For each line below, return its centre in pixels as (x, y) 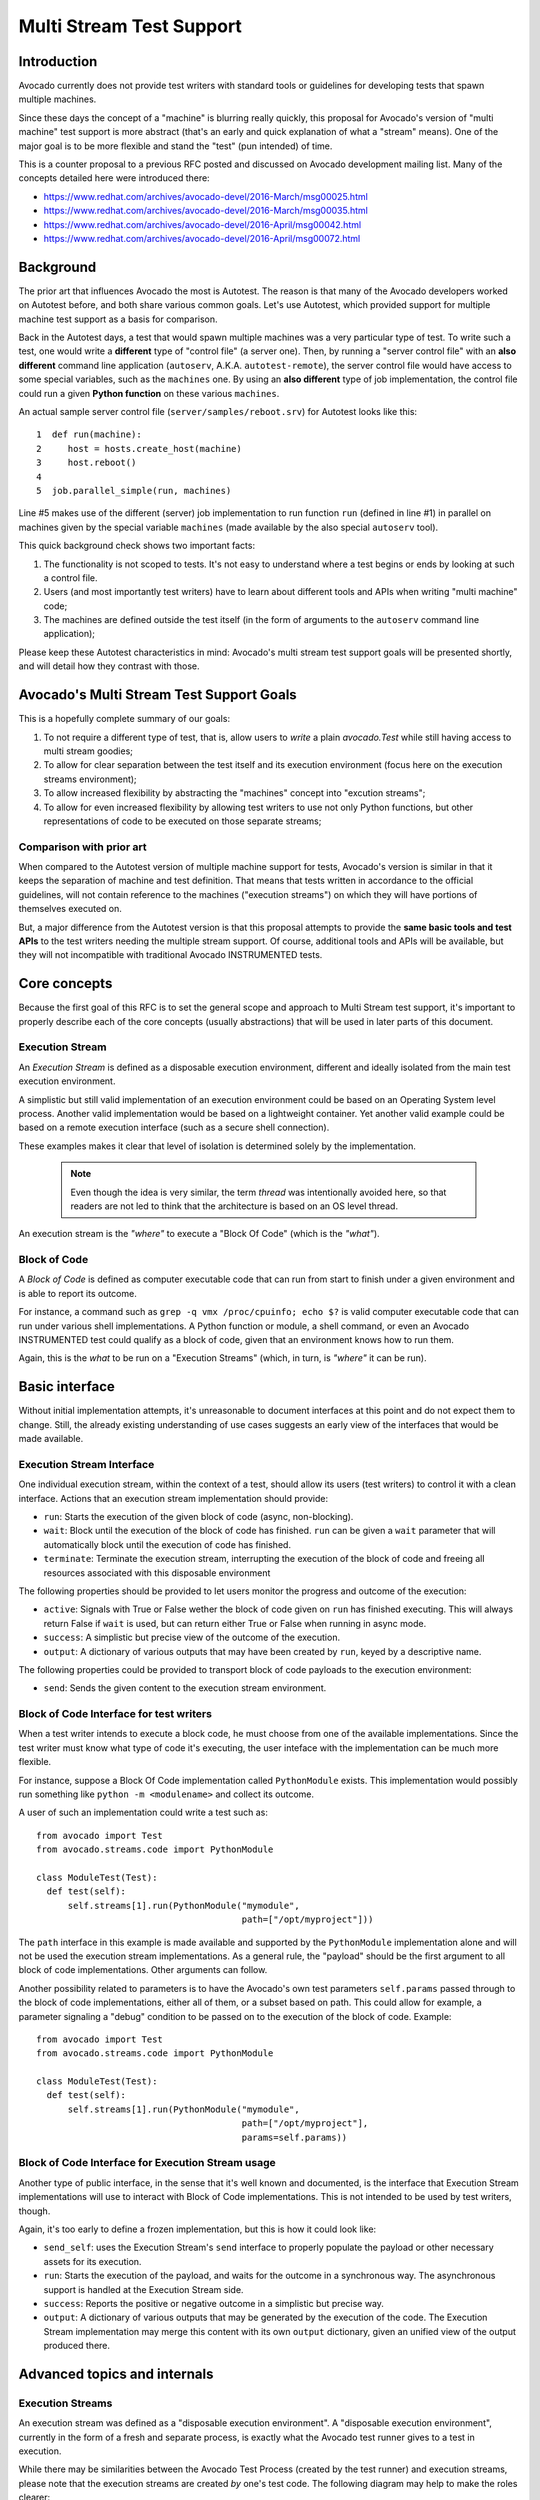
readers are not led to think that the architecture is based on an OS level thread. (234, 1206)
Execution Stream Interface (86, 1464)
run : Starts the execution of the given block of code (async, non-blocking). (198, 1517)
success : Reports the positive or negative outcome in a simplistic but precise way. (214, 2303)
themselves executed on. (70, 909)
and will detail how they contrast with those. (109, 666)
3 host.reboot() (86, 463)
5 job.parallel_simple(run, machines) (134, 490)
